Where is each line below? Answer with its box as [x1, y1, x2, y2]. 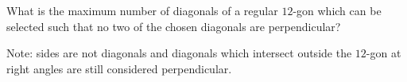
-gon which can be [293, 2, 382, 18]
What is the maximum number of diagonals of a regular [6, 2, 278, 18]
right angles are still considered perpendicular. [6, 60, 232, 76]
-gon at [366, 45, 401, 61]
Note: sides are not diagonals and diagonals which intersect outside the [6, 45, 352, 61]
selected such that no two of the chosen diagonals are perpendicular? [6, 18, 341, 34]
